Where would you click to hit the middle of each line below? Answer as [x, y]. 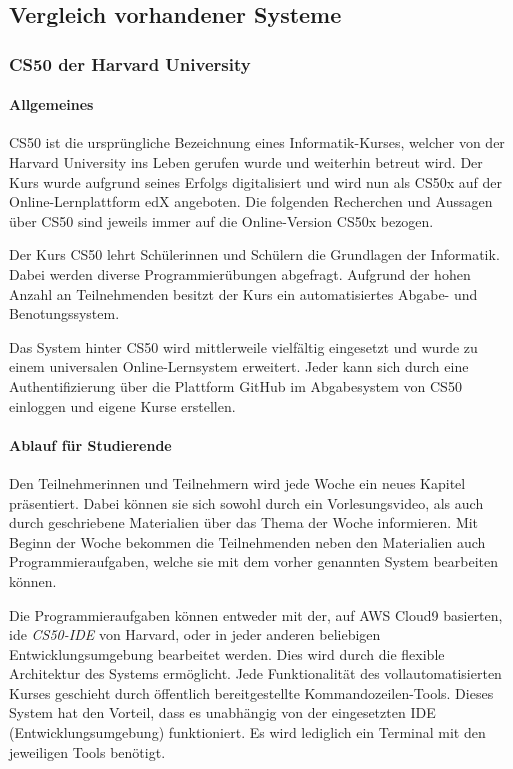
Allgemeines [51, 104]
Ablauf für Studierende [90, 444]
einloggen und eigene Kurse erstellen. [122, 405]
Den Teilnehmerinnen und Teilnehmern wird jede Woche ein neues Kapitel [237, 482]
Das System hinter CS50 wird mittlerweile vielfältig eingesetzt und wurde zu [243, 346]
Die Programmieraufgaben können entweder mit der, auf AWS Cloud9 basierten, [256, 614]
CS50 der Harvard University [130, 63]
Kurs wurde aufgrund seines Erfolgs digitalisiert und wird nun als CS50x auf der [255, 181]
